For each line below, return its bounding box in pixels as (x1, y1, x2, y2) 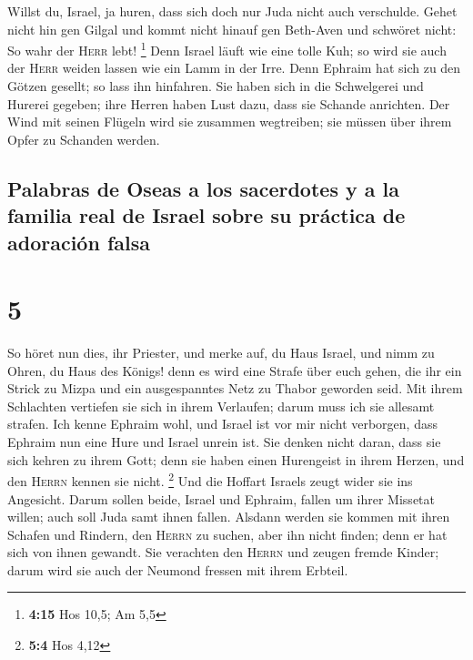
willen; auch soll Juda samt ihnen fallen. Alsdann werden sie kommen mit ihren (7, 507, 450, 526)
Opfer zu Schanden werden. (7, 129, 160, 148)
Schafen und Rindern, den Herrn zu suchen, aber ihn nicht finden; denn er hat (7, 524, 448, 543)
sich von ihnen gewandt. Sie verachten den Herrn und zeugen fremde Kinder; (7, 543, 439, 562)
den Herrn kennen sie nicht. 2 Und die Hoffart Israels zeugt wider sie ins (7, 469, 413, 490)
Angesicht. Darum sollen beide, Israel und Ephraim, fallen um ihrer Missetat (7, 489, 435, 508)
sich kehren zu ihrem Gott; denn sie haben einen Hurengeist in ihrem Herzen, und (7, 450, 465, 469)
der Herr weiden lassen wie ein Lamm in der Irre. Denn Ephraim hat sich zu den (7, 58, 461, 77)
